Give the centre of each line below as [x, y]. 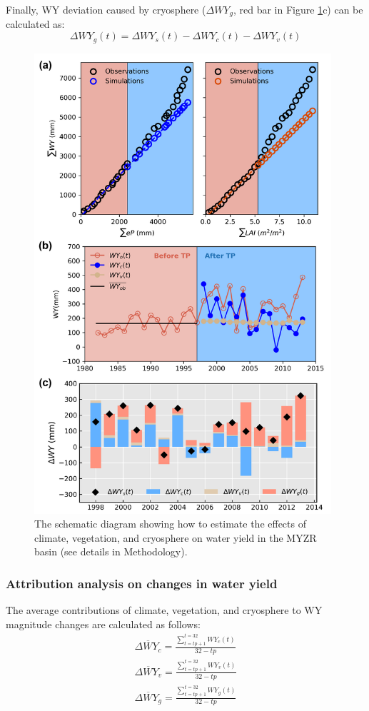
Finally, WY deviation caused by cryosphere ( [106, 9]
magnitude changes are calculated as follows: [103, 624]
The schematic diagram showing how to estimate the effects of [170, 524]
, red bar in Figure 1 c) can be [298, 9]
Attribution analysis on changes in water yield [142, 583]
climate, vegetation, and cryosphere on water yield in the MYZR [176, 537]
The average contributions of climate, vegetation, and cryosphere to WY [164, 610]
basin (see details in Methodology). [111, 551]
